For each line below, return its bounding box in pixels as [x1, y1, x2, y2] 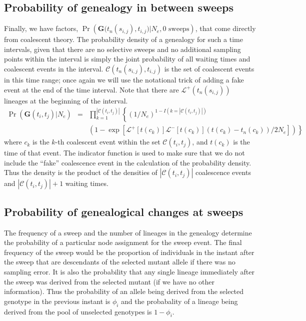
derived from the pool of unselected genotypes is [4, 306, 152, 316]
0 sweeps [162, 25, 189, 33]
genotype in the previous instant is [4, 295, 110, 306]
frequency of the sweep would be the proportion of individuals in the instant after [4, 246, 254, 257]
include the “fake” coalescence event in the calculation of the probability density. [4, 157, 251, 167]
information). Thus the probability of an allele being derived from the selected [4, 286, 244, 296]
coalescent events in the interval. [4, 63, 103, 73]
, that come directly [195, 23, 256, 33]
